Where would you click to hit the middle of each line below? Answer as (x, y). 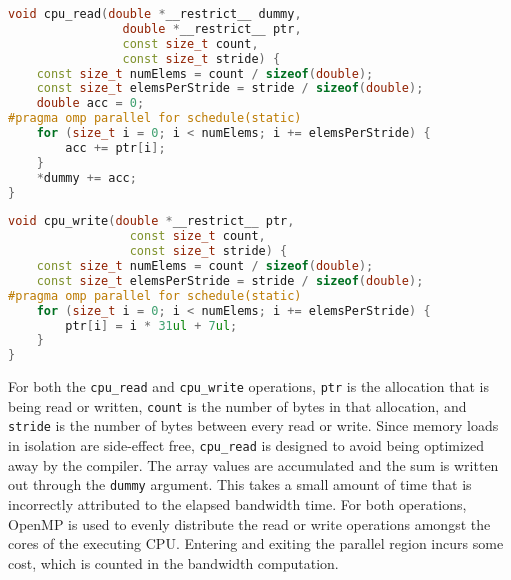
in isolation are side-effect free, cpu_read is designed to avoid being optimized (246, 445)
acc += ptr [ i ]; (115, 147)
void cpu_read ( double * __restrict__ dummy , (155, 14)
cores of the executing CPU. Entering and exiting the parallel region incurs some (256, 543)
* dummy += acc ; (86, 177)
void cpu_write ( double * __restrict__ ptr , (151, 221)
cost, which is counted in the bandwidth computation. (173, 562)
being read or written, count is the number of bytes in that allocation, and (237, 405)
